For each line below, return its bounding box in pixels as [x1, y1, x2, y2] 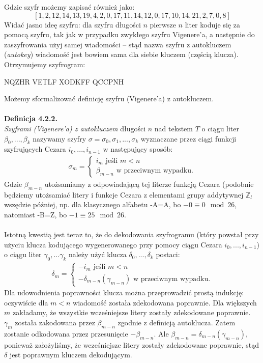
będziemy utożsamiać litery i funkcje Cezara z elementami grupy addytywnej [4, 189, 244, 200]
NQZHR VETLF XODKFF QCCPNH [4, 76, 124, 87]
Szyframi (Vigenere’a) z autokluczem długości [4, 123, 146, 133]
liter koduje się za [185, 19, 240, 30]
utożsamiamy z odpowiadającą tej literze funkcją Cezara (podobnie [44, 178, 254, 189]
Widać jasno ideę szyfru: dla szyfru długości [4, 19, 141, 30]
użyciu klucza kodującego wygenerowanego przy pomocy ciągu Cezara [4, 239, 222, 249]
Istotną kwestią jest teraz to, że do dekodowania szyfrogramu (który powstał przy [4, 229, 259, 240]
